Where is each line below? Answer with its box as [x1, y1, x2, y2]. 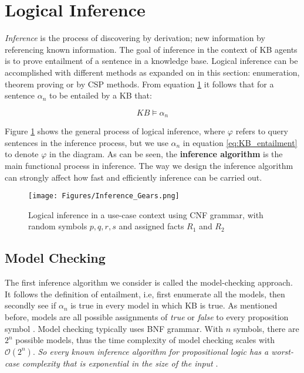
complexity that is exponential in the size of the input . [22, 357, 218, 369]
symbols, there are [233, 322, 299, 334]
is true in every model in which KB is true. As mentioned [70, 299, 278, 311]
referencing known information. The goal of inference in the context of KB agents [5, 43, 298, 55]
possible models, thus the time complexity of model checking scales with [15, 334, 275, 346]
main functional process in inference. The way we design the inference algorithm [5, 159, 293, 171]
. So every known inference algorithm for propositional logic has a [32, 345, 269, 357]
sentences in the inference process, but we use [5, 136, 168, 148]
